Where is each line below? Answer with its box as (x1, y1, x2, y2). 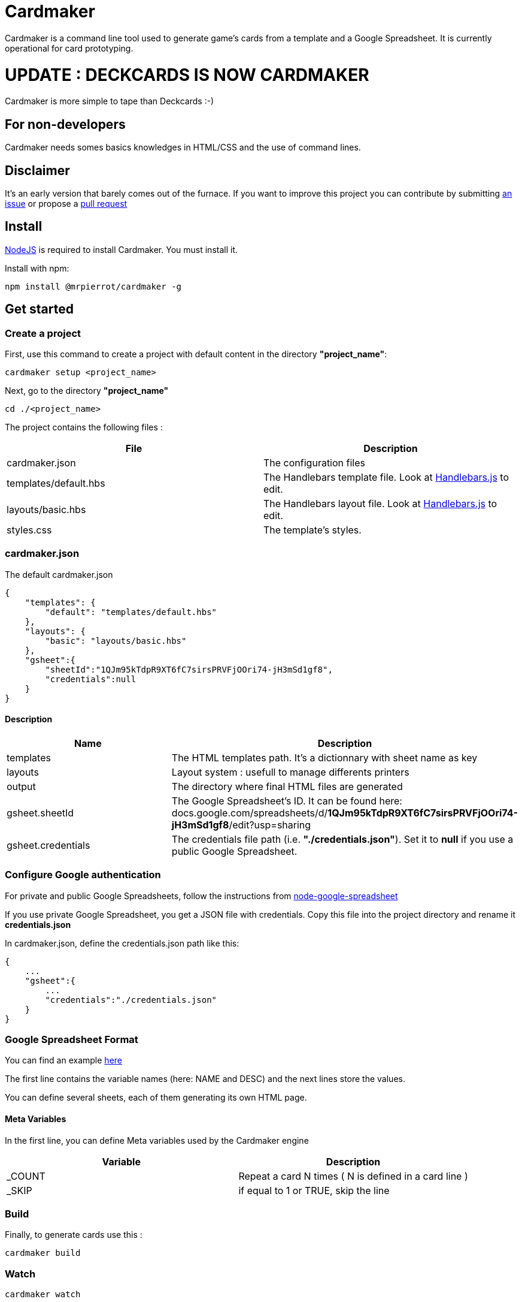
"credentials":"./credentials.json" (45, 994, 217, 1005)
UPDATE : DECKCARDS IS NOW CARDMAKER (5, 64, 369, 85)
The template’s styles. (263, 524, 362, 536)
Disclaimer (5, 162, 70, 178)
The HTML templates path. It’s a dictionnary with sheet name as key (171, 751, 478, 764)
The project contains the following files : (5, 422, 163, 432)
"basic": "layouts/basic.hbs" (45, 635, 187, 646)
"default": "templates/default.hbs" (45, 607, 217, 617)
